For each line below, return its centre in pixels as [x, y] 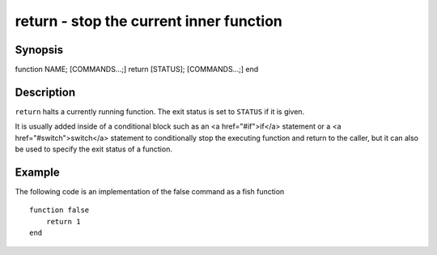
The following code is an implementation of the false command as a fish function [150, 192]
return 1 [63, 221]
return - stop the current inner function [148, 21]
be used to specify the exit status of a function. [94, 149]
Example [37, 172]
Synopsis [39, 50]
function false [59, 210]
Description [45, 92]
